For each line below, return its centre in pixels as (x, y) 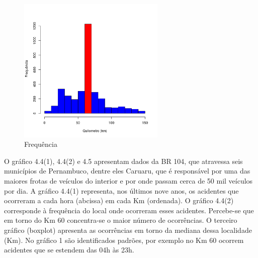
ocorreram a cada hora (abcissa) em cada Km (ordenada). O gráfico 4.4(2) (119, 200)
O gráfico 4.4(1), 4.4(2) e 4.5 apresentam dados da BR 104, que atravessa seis (123, 161)
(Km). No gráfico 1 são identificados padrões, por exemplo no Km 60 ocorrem (124, 240)
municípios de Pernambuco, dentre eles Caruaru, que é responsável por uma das (127, 171)
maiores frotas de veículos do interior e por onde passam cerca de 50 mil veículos (128, 180)
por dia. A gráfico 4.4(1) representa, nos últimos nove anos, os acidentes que (121, 190)
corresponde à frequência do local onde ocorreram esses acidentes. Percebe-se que (129, 210)
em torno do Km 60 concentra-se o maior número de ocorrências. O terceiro (121, 220)
